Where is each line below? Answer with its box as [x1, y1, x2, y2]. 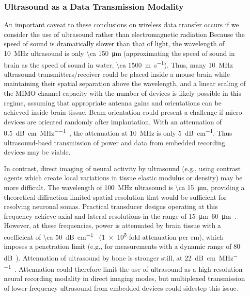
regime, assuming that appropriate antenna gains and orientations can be [4, 97, 221, 107]
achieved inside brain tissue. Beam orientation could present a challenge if [4, 107, 223, 117]
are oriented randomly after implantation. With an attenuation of [27, 116, 222, 126]
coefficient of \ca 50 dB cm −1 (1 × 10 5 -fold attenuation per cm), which [4, 230, 223, 242]
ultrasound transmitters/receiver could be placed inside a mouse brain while [4, 69, 230, 79]
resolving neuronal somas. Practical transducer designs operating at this [4, 201, 218, 211]
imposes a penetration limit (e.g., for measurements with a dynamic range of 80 [4, 241, 241, 251]
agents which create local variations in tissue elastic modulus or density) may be [4, 173, 243, 183]
